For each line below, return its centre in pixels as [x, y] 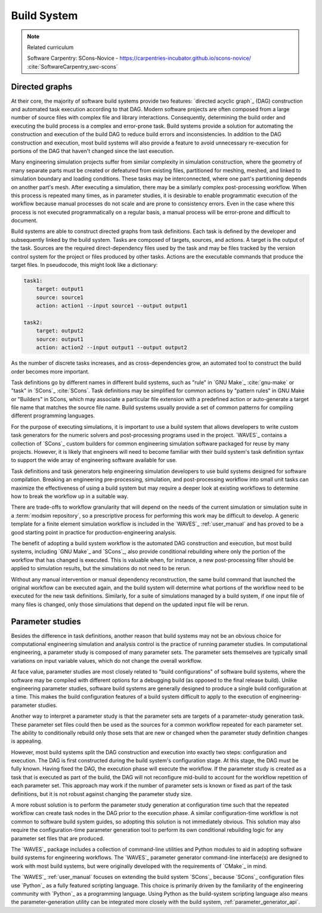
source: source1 [60, 297]
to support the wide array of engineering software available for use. [94, 460]
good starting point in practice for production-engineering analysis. [94, 532]
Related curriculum [50, 47]
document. [24, 220]
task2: [33, 322]
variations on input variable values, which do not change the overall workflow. [107, 660]
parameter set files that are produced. [58, 838]
